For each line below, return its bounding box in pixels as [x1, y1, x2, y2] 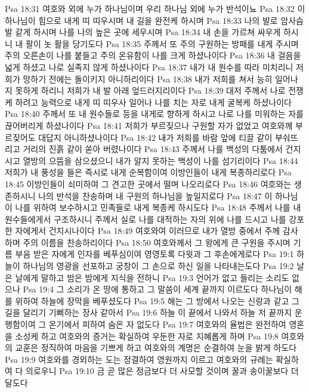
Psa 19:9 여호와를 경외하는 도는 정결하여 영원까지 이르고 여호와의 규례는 [5, 353, 273, 365]
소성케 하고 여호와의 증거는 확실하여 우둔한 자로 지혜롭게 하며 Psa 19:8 [15, 329, 279, 342]
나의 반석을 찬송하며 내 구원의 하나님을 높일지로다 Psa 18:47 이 [38, 189, 273, 202]
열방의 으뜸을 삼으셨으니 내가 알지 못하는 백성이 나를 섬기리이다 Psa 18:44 [23, 154, 298, 166]
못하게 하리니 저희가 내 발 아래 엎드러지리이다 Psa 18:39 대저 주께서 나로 [15, 84, 286, 97]
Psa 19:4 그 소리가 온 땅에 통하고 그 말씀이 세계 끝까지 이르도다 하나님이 [23, 283, 292, 295]
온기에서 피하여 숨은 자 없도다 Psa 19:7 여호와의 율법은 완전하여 [48, 318, 286, 331]
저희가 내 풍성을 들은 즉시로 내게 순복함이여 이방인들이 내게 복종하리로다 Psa [5, 166, 292, 178]
